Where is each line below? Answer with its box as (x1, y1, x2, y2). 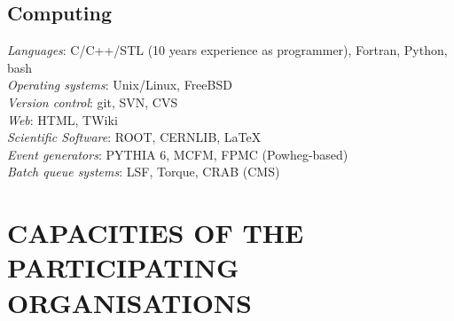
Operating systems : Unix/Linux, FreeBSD (7, 75, 232, 94)
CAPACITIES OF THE (7, 215, 304, 251)
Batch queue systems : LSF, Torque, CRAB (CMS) (7, 162, 280, 181)
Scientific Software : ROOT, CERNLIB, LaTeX (7, 128, 262, 146)
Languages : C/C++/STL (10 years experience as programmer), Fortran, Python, (7, 41, 448, 59)
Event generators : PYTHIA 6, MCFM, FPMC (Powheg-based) (7, 145, 348, 163)
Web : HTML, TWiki (7, 110, 118, 129)
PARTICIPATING (7, 249, 239, 286)
